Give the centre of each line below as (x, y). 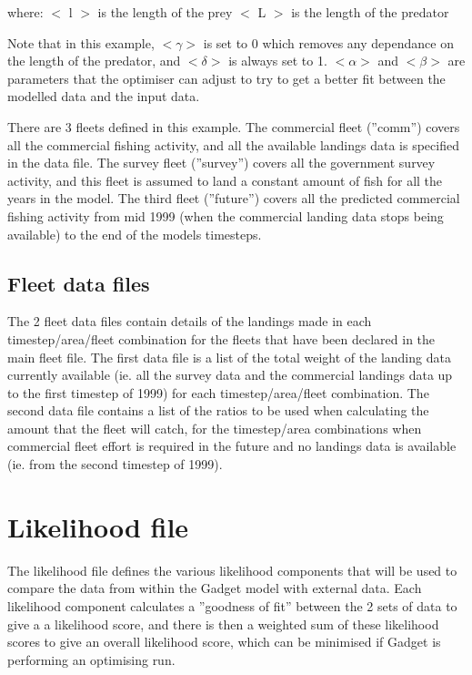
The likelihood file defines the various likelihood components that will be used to (232, 570)
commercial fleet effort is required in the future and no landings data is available (232, 446)
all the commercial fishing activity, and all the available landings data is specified (233, 144)
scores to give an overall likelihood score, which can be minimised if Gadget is (224, 642)
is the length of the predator (370, 12)
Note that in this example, (81, 42)
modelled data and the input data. (104, 96)
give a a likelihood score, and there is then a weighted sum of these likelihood (223, 624)
